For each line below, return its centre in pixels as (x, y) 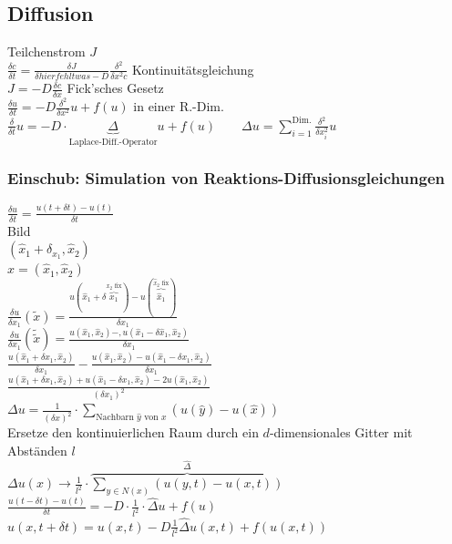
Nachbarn (115, 417)
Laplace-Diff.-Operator (113, 142)
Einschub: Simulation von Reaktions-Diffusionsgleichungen (226, 178)
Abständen (37, 450)
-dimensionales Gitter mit (341, 432)
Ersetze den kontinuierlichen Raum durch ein (133, 432)
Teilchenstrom (46, 51)
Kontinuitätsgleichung (193, 69)
